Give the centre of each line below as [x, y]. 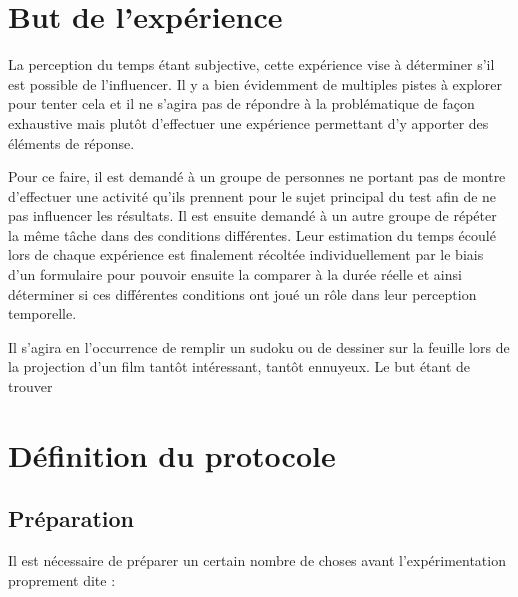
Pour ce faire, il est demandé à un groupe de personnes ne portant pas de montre [257, 176]
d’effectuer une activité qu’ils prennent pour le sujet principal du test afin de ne [252, 195]
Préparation [71, 518]
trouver [30, 386]
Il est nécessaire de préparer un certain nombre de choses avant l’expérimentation [257, 560]
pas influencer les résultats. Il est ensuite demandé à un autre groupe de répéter [252, 215]
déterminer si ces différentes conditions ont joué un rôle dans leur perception [242, 293]
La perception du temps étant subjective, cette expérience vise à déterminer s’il [251, 64]
